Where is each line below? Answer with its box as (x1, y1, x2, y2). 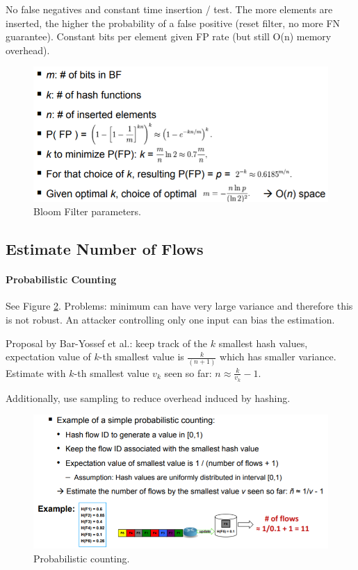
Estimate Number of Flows (6, 238, 204, 260)
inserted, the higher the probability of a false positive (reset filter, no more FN (6, 15, 341, 30)
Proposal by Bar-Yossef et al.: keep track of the (6, 335, 208, 350)
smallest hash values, (218, 335, 308, 350)
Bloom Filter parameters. (33, 204, 141, 219)
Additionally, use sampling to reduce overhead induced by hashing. (6, 390, 291, 405)
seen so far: (164, 365, 212, 380)
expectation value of (6, 349, 91, 364)
